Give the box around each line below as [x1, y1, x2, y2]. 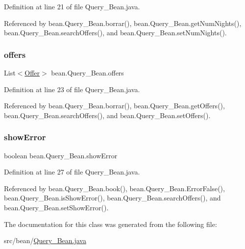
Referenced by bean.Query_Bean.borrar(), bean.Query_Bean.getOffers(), [4, 100, 225, 111]
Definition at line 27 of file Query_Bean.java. [4, 167, 140, 177]
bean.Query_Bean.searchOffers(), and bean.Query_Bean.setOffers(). [4, 110, 211, 120]
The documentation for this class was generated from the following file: [4, 219, 217, 229]
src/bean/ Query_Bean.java [4, 235, 86, 246]
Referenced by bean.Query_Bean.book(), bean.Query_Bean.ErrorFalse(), [4, 183, 225, 193]
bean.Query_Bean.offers [51, 68, 124, 77]
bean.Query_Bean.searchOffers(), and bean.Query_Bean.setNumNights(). [4, 27, 227, 38]
